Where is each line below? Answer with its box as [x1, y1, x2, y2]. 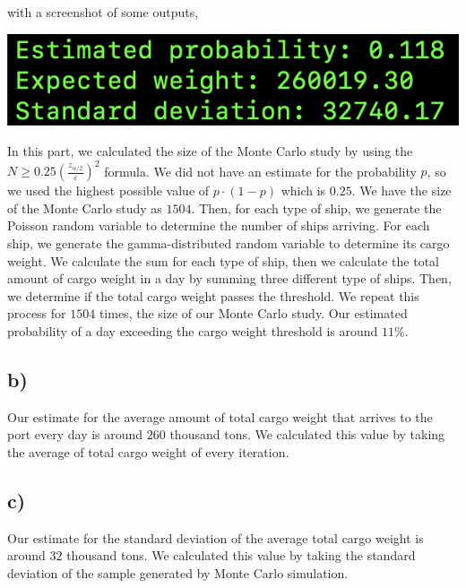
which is [280, 181, 326, 200]
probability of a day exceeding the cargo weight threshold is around [7, 321, 378, 340]
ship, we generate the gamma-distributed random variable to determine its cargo [7, 233, 450, 252]
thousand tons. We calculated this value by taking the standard [66, 546, 416, 565]
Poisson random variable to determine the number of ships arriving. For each [7, 216, 430, 235]
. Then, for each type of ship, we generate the [191, 198, 442, 217]
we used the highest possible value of [7, 181, 210, 200]
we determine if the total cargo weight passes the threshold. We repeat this [7, 286, 419, 305]
